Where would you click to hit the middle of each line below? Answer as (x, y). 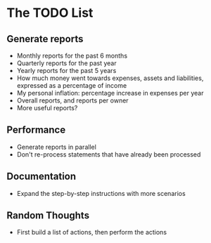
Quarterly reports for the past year (66, 63)
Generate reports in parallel (56, 147)
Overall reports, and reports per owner (72, 100)
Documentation (41, 177)
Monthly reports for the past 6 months (72, 55)
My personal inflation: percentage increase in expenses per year (110, 93)
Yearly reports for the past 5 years (66, 71)
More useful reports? (47, 108)
